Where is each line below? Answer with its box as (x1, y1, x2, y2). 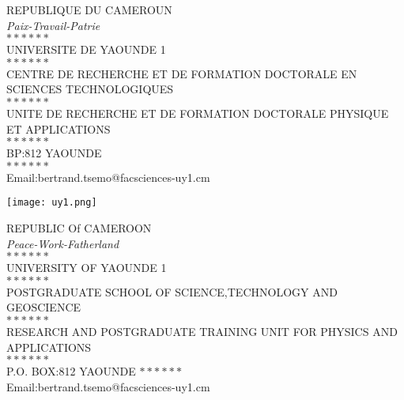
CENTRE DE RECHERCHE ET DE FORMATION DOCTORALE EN (6, 65, 357, 81)
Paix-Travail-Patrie (6, 17, 100, 33)
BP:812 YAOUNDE (6, 145, 102, 161)
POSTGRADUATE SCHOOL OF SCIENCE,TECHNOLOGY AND (6, 283, 338, 300)
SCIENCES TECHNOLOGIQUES (6, 81, 174, 97)
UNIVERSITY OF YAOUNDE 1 (6, 259, 167, 276)
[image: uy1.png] (6, 197, 97, 209)
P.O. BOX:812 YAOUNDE (6, 363, 136, 379)
